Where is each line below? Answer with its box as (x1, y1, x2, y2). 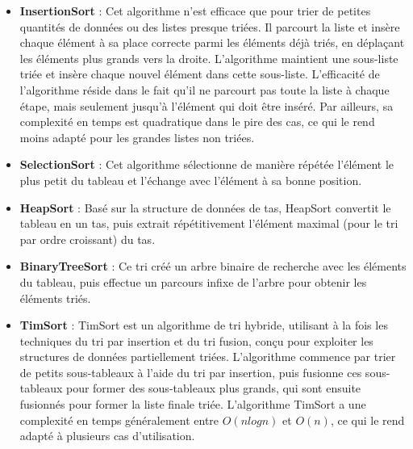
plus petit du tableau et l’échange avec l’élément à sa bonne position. (19, 171, 362, 188)
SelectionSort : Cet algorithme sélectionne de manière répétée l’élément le (19, 156, 394, 173)
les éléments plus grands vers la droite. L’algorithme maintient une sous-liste (19, 49, 398, 66)
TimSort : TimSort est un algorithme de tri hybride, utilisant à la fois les (19, 317, 388, 334)
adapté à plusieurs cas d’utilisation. (19, 427, 195, 444)
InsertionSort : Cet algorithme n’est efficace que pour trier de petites (19, 2, 371, 19)
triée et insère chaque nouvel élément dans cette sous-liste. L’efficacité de (19, 65, 380, 82)
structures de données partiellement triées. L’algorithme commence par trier (19, 348, 396, 365)
